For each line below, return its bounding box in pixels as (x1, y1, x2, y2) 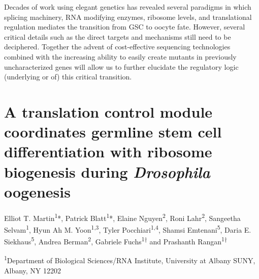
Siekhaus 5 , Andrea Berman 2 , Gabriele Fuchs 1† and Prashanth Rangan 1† (4, 235, 228, 246)
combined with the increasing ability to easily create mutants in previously (4, 51, 237, 62)
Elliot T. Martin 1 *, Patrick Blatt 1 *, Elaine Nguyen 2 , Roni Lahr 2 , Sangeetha (4, 211, 241, 223)
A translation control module (4, 101, 213, 122)
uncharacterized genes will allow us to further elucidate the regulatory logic (4, 61, 239, 72)
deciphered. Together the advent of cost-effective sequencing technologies (4, 41, 231, 52)
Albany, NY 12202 (4, 265, 61, 275)
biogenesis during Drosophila (4, 161, 210, 182)
